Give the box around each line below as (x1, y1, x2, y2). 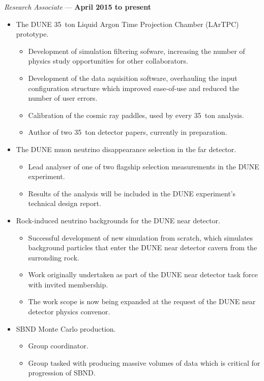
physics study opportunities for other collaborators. (28, 55, 188, 66)
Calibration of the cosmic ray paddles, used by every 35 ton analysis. (28, 109, 244, 120)
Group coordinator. (28, 340, 89, 351)
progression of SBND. (28, 367, 96, 378)
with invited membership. (28, 279, 108, 289)
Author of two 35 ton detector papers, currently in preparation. (28, 127, 227, 137)
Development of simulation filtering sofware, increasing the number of (28, 45, 245, 56)
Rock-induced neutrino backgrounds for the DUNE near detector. (16, 215, 220, 225)
